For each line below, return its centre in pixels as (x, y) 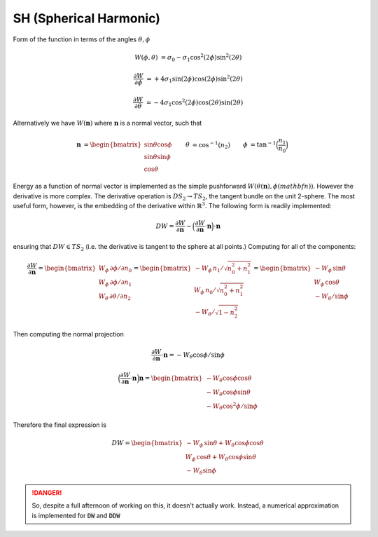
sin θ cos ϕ (158, 145)
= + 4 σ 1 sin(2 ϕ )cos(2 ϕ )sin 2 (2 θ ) (195, 79)
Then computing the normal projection (68, 334)
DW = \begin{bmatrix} (147, 443)
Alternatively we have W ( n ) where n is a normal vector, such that (107, 123)
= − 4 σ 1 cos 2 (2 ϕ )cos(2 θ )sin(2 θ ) (195, 102)
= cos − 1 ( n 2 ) (211, 145)
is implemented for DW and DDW (76, 515)
